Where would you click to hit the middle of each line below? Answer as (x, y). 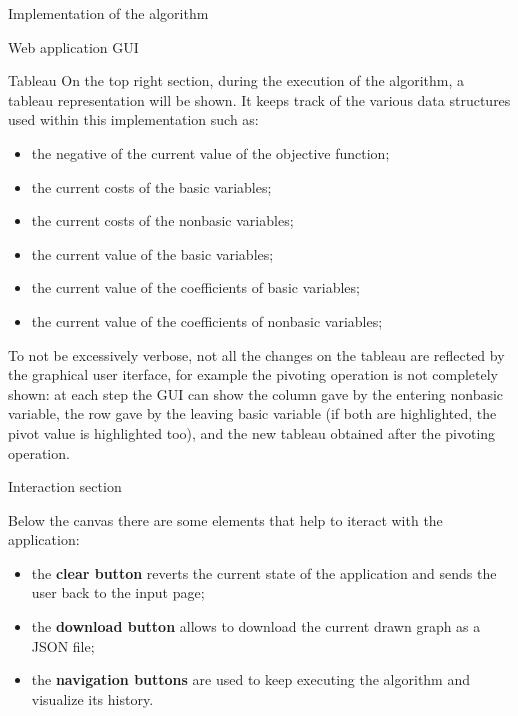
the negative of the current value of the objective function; (210, 152)
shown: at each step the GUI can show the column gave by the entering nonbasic (256, 393)
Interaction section (65, 486)
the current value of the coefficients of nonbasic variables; (207, 320)
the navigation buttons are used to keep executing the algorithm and (251, 679)
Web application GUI (73, 46)
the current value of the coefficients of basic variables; (195, 287)
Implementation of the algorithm (108, 13)
